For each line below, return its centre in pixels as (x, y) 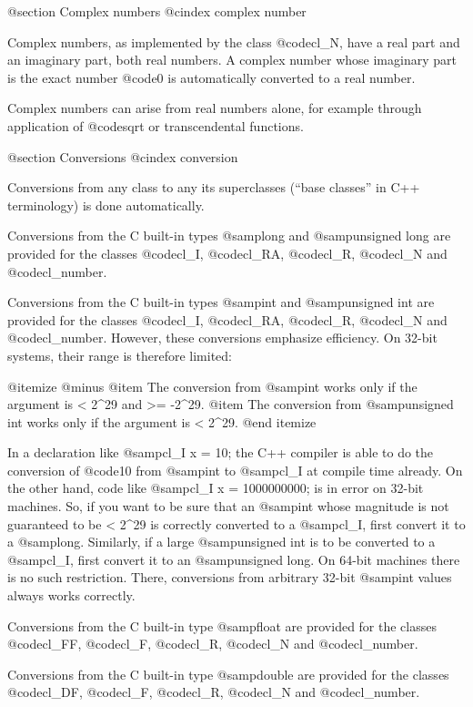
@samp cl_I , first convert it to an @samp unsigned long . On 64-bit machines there (234, 559)
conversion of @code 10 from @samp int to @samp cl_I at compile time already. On (235, 470)
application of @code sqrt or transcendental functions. (156, 125)
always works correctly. (71, 595)
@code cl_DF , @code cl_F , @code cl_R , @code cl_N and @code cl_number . (214, 692)
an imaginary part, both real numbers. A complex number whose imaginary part (232, 60)
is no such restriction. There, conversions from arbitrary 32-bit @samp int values (230, 577)
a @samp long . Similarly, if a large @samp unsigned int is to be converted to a (221, 542)
